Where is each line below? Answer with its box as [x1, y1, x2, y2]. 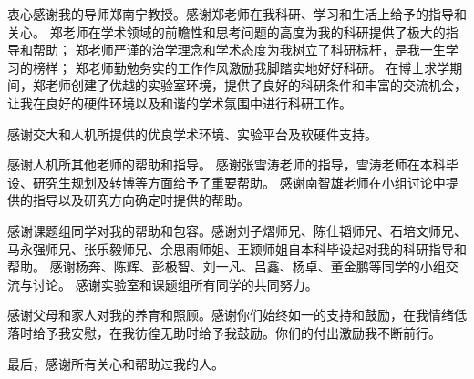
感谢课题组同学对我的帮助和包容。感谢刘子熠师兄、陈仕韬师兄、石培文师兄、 [7, 220, 467, 240]
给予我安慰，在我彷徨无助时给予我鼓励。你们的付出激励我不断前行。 [32, 323, 441, 342]
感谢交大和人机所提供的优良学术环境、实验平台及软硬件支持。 [7, 124, 377, 143]
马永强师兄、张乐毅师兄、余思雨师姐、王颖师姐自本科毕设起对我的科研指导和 [7, 239, 467, 258]
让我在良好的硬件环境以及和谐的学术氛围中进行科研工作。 [7, 93, 352, 112]
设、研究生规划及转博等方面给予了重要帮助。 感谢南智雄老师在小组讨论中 [7, 172, 446, 191]
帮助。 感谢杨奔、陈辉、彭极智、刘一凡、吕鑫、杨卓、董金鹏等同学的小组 [7, 257, 446, 276]
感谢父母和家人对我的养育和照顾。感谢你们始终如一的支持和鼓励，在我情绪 [7, 305, 454, 324]
